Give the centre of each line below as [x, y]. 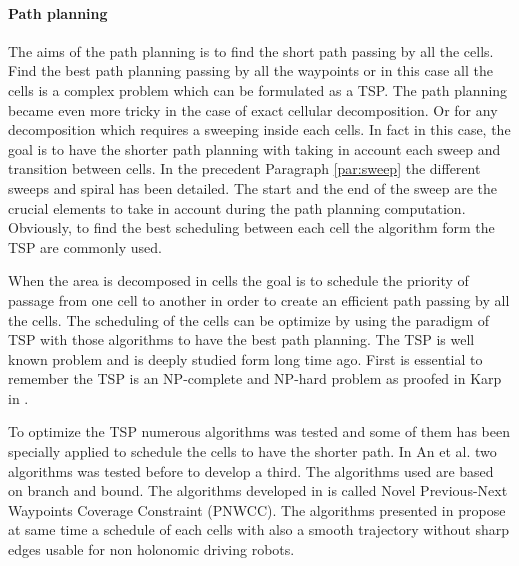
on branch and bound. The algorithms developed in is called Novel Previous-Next [258, 490]
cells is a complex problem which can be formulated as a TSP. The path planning [258, 89]
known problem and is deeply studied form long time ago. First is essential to [245, 358]
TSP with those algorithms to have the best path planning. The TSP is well [241, 339]
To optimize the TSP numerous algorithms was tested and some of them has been [259, 431]
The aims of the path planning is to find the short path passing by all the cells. [251, 50]
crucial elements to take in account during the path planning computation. [237, 207]
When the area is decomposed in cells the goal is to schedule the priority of [238, 280]
